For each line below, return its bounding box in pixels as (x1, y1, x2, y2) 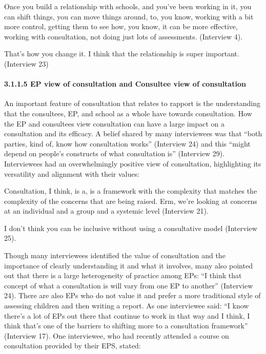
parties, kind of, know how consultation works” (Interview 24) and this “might (4, 138, 251, 149)
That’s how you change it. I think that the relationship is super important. (4, 48, 239, 59)
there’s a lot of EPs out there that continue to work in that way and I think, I (4, 310, 250, 321)
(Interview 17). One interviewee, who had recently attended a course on (4, 330, 229, 341)
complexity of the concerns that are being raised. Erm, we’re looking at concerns (4, 195, 257, 206)
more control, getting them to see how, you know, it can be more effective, (4, 21, 238, 32)
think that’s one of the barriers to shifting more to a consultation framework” (4, 320, 248, 331)
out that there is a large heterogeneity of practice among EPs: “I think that (4, 270, 242, 281)
